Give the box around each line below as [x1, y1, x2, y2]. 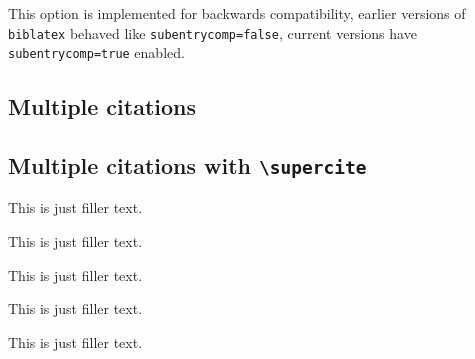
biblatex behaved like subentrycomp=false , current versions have [8, 22, 417, 43]
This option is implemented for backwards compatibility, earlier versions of [8, 3, 466, 23]
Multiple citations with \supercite [8, 150, 367, 181]
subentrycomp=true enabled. [8, 42, 185, 63]
